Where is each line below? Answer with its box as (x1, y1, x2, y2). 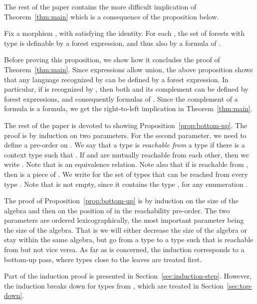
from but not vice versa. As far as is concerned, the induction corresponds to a (4, 244, 245, 255)
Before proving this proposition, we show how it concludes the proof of (4, 54, 220, 65)
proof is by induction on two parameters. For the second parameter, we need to (4, 130, 247, 140)
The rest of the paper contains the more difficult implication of (4, 1, 197, 11)
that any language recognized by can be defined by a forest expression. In (4, 74, 229, 84)
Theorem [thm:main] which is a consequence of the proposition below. (4, 11, 219, 21)
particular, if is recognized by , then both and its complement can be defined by (4, 84, 249, 94)
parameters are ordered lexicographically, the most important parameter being (4, 215, 244, 225)
